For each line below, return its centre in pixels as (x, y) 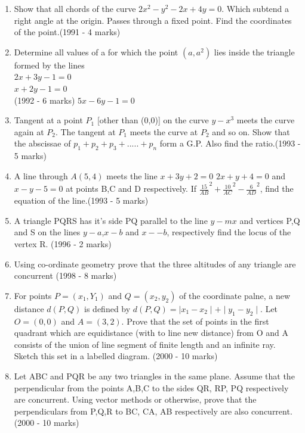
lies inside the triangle (254, 52)
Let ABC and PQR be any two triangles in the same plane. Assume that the (154, 376)
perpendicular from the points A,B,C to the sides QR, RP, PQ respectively (151, 387)
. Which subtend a (255, 8)
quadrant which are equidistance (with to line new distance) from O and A (151, 333)
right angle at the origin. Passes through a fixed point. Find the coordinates (153, 20)
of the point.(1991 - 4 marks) (67, 32)
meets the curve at (164, 131)
